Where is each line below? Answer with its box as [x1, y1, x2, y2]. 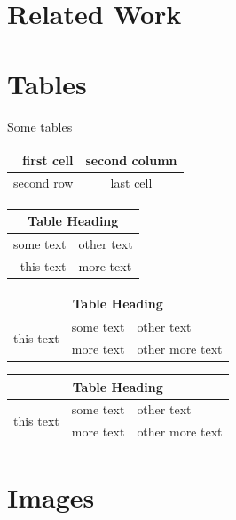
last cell [110, 173, 153, 192]
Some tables [7, 116, 73, 135]
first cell [22, 150, 74, 169]
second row [13, 173, 74, 192]
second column [85, 150, 177, 169]
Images [7, 478, 95, 515]
